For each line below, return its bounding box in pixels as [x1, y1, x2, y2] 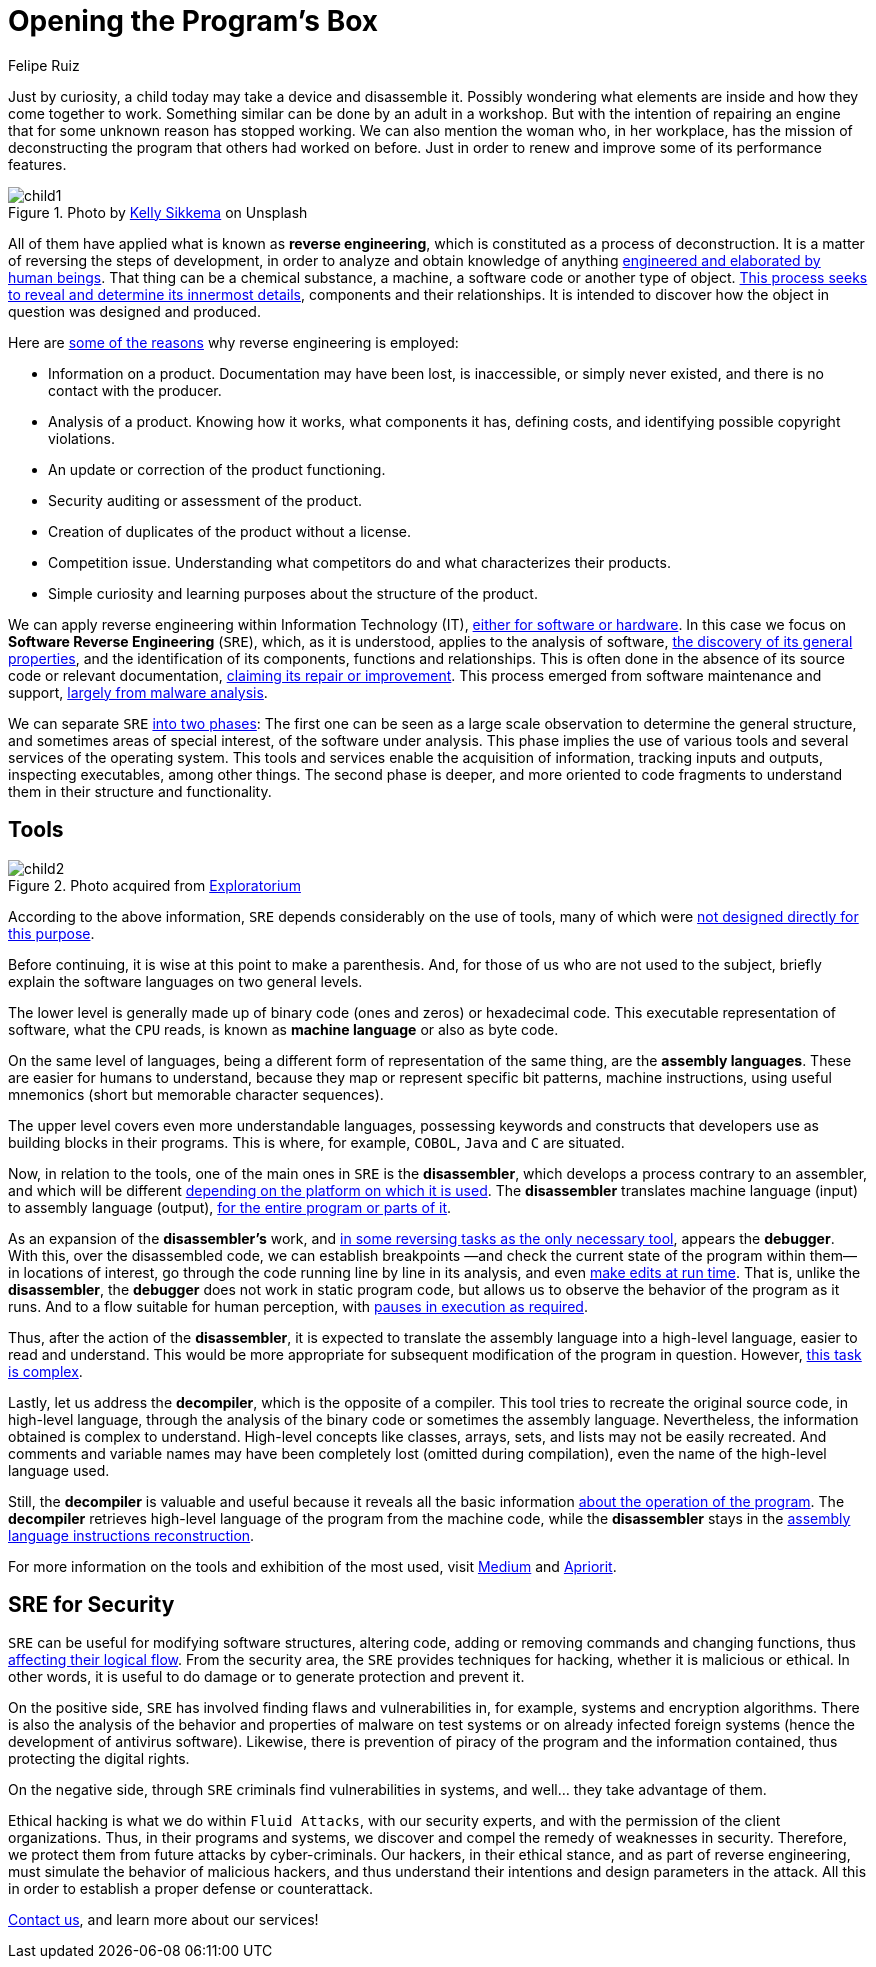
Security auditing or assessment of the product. [48, 491, 363, 509]
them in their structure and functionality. [8, 782, 272, 800]
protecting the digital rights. [8, 1750, 190, 1768]
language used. [8, 1461, 110, 1479]
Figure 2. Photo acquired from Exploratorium [8, 876, 301, 894]
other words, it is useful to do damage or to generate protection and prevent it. [8, 1668, 525, 1686]
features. [8, 155, 67, 173]
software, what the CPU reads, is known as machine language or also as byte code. [8, 1020, 559, 1038]
